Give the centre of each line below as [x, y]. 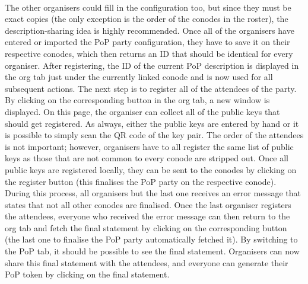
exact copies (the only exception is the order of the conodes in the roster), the [147, 19]
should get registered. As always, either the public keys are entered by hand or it [152, 123]
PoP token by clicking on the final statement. [87, 274]
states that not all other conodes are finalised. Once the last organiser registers [148, 204]
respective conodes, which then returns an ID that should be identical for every [149, 53]
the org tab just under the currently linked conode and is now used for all [139, 77]
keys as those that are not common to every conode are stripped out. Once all [147, 158]
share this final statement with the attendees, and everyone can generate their [147, 262]
